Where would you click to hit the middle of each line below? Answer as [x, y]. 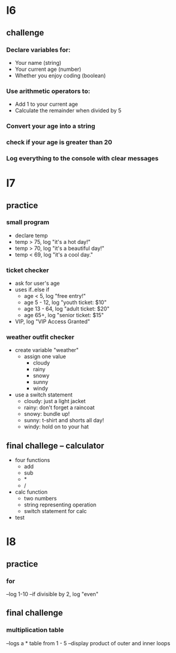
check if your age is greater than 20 [59, 142]
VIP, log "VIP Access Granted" [52, 321]
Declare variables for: [38, 50]
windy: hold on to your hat [56, 427]
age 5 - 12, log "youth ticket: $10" [65, 302]
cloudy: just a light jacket [55, 401]
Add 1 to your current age [46, 104]
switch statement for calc [55, 511]
